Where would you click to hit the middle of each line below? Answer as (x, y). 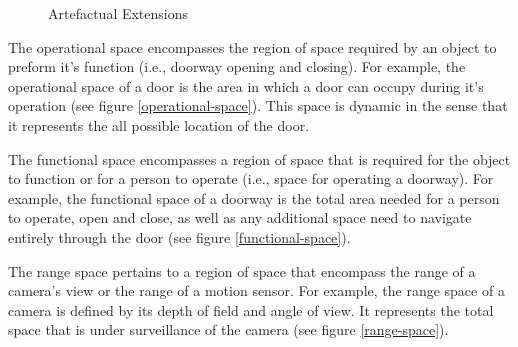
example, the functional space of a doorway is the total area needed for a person (254, 197)
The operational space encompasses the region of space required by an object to (252, 46)
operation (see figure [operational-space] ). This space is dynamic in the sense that (258, 105)
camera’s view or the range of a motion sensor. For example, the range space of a (256, 290)
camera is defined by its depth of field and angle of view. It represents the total (251, 309)
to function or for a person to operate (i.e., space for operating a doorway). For (251, 178)
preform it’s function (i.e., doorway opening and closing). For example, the (237, 66)
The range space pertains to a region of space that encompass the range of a (242, 270)
